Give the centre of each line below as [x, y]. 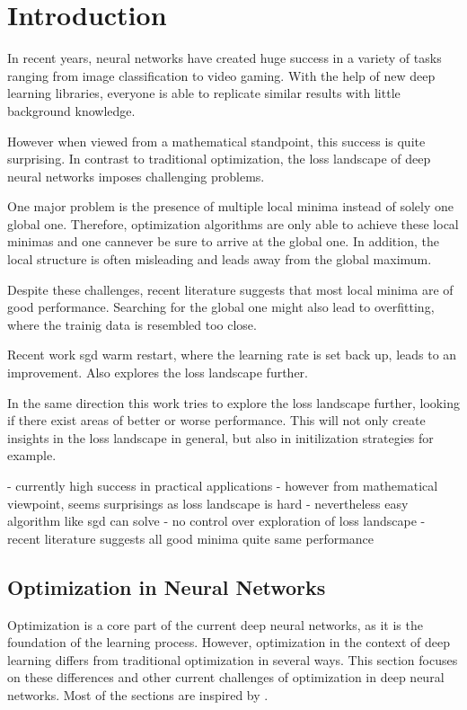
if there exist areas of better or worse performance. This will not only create [216, 420]
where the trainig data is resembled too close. [132, 324]
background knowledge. [71, 110]
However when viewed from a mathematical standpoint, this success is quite [216, 141]
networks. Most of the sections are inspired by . [138, 694]
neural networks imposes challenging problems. [136, 176]
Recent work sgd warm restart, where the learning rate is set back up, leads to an [232, 355]
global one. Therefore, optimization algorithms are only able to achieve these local [233, 223]
